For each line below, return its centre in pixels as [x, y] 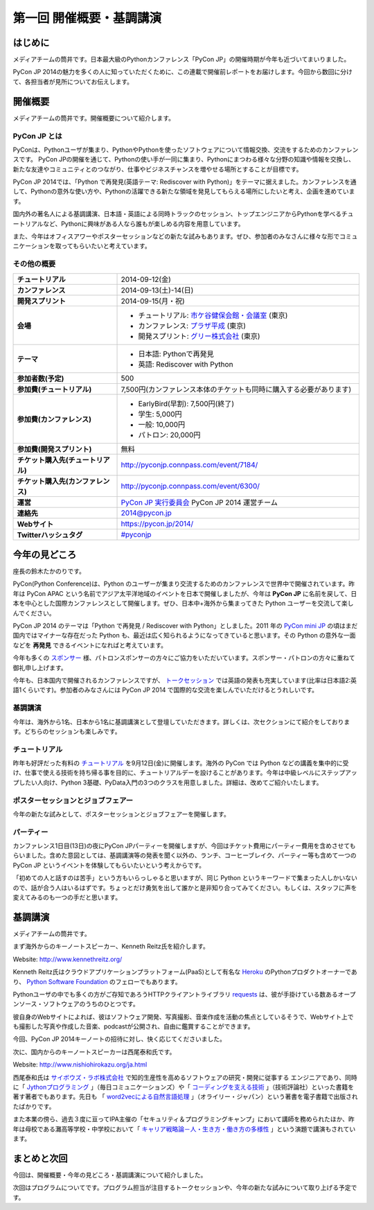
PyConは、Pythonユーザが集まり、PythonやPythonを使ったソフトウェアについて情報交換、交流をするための [168, 150]
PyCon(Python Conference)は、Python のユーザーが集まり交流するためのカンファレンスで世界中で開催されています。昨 [184, 584]
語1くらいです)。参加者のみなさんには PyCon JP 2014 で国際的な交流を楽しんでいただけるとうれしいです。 [166, 690]
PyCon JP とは [37, 136]
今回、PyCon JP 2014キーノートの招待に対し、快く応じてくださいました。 [119, 1039]
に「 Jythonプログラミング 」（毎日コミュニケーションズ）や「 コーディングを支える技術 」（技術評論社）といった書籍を [184, 1087]
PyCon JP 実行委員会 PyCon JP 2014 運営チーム [199, 502]
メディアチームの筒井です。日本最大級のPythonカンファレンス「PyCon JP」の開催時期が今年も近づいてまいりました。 [181, 60]
